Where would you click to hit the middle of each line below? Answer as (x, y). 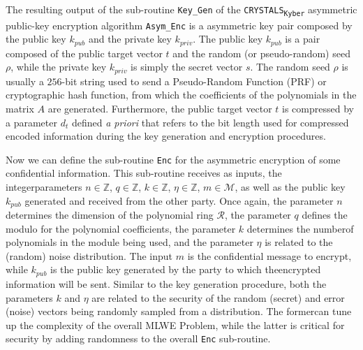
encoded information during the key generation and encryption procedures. (166, 136)
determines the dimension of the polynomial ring (110, 215)
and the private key (130, 39)
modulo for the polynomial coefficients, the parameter (121, 228)
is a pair (303, 39)
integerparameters (44, 187)
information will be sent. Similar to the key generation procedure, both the (166, 283)
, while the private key (59, 67)
